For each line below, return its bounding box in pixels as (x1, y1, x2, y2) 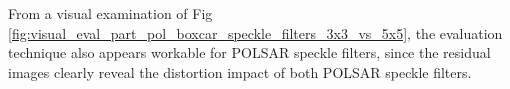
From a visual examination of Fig (8, 3, 213, 23)
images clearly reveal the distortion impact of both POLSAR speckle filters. (8, 61, 472, 82)
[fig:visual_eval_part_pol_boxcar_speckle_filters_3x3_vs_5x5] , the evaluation (8, 22, 503, 43)
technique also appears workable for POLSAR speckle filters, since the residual (8, 42, 491, 63)
